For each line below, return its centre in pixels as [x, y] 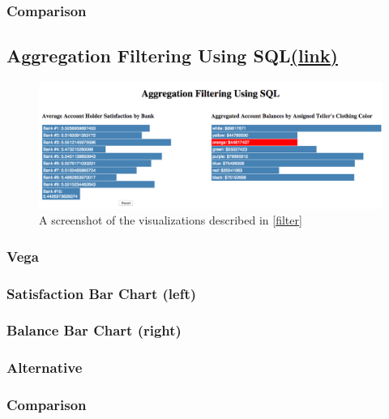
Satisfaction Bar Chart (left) [102, 293]
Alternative [45, 368]
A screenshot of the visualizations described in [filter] [171, 220]
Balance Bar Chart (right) [94, 330]
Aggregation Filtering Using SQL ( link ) [172, 56]
